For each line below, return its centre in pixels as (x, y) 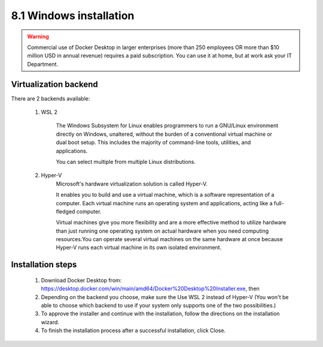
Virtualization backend (54, 84)
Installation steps (44, 265)
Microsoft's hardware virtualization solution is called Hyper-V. (132, 184)
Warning (38, 36)
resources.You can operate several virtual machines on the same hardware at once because (170, 239)
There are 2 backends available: (51, 98)
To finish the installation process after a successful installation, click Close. (133, 331)
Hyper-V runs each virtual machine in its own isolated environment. (139, 248)
